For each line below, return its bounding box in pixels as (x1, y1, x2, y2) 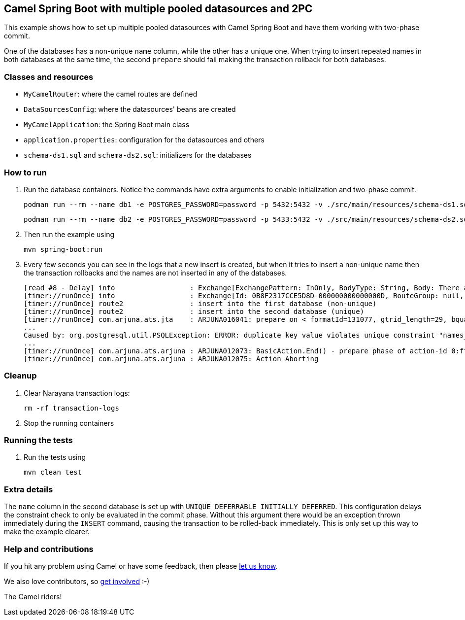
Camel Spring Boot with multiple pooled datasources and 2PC (4, 2, 313, 15)
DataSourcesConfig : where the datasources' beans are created (24, 105, 236, 114)
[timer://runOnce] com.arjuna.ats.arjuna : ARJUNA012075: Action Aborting (24, 354, 319, 363)
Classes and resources (4, 71, 94, 82)
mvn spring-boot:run (24, 245, 103, 253)
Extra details (4, 484, 53, 494)
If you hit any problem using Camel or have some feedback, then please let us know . (4, 561, 278, 570)
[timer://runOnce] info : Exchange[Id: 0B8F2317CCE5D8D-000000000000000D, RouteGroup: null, (24, 291, 464, 300)
